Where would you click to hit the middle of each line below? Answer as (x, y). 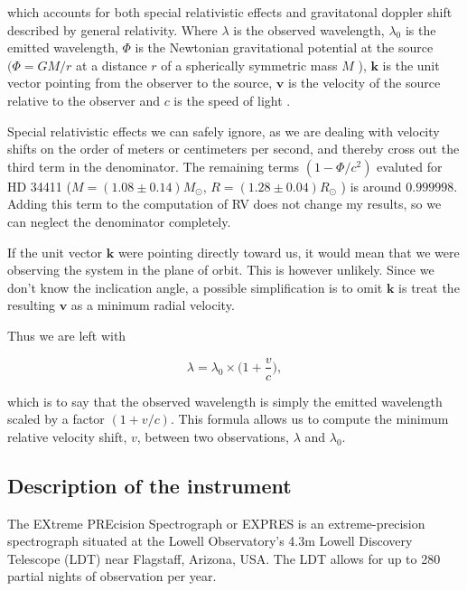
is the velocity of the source (364, 83)
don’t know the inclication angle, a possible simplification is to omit (195, 287)
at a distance (112, 65)
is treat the (429, 287)
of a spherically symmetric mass (249, 65)
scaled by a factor (56, 419)
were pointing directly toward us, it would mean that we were (289, 252)
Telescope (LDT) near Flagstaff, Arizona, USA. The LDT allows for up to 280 (224, 558)
